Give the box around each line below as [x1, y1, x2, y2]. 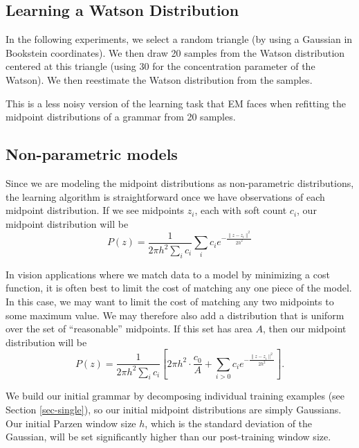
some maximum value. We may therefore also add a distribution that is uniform [6, 307, 344, 322]
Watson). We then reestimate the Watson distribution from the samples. [6, 72, 313, 87]
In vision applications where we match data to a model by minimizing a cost [6, 267, 330, 281]
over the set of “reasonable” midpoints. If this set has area [6, 321, 252, 336]
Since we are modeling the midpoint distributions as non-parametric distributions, [6, 175, 354, 190]
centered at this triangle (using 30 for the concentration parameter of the [6, 59, 315, 73]
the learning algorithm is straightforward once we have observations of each [6, 189, 325, 204]
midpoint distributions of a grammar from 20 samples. [6, 109, 236, 124]
